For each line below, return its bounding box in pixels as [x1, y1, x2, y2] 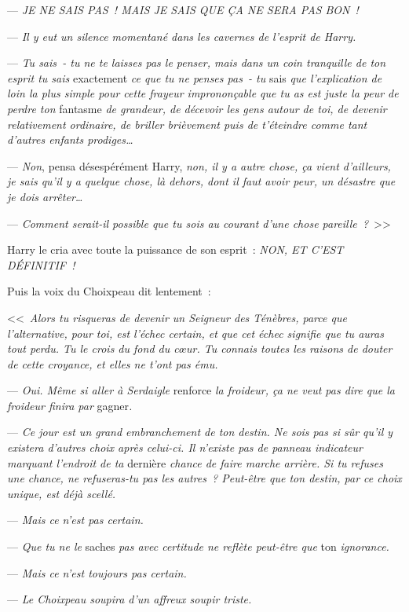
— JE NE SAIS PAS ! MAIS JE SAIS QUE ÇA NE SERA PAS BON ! [7, 2, 359, 17]
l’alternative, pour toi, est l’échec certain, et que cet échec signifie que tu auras [7, 324, 384, 341]
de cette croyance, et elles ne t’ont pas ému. [7, 355, 218, 372]
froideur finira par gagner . [7, 397, 133, 413]
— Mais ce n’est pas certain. [7, 511, 144, 528]
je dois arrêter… [7, 188, 83, 204]
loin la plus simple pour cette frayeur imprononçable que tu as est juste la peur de [7, 85, 399, 101]
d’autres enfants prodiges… [7, 131, 133, 148]
